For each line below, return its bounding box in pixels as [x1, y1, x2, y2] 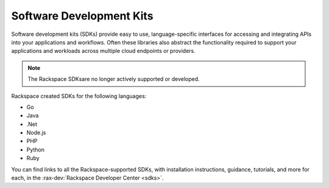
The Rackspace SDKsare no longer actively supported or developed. [27, 75, 200, 83]
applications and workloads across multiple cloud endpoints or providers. [11, 47, 196, 55]
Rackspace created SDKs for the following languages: [11, 92, 147, 100]
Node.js [26, 129, 46, 136]
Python [26, 146, 45, 153]
